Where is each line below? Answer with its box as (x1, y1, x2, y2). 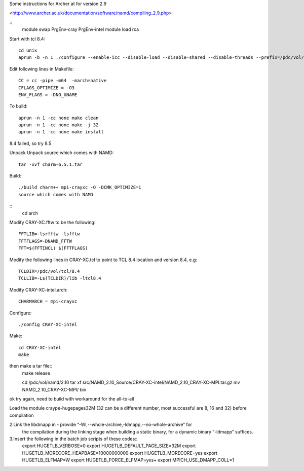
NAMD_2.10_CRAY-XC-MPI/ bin (22, 386, 87, 392)
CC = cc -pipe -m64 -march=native (18, 78, 107, 84)
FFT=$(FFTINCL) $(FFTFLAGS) (18, 245, 88, 251)
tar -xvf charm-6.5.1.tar (18, 161, 83, 167)
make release (22, 370, 50, 376)
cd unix (18, 47, 37, 53)
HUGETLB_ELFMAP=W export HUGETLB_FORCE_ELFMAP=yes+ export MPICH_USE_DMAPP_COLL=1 (22, 457, 234, 463)
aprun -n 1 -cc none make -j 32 (18, 122, 99, 128)
